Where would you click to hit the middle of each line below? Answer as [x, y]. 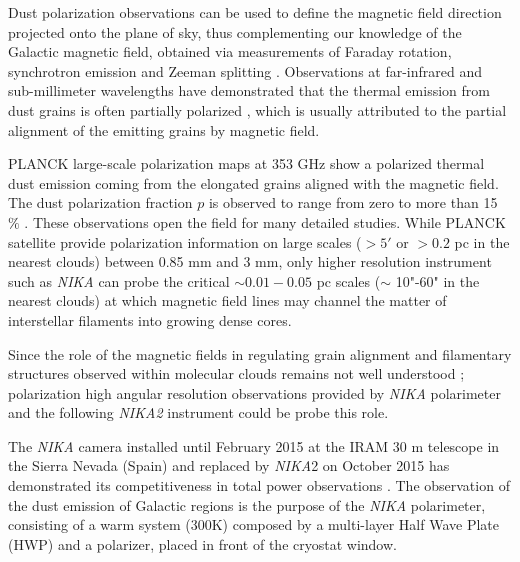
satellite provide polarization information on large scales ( [185, 241]
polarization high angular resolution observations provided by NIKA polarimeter [254, 392]
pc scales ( [348, 280]
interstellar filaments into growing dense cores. [150, 319]
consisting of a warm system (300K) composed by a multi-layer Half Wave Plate [253, 524]
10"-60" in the [437, 280]
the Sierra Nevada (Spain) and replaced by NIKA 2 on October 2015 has [229, 465]
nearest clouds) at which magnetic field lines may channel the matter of [227, 300]
